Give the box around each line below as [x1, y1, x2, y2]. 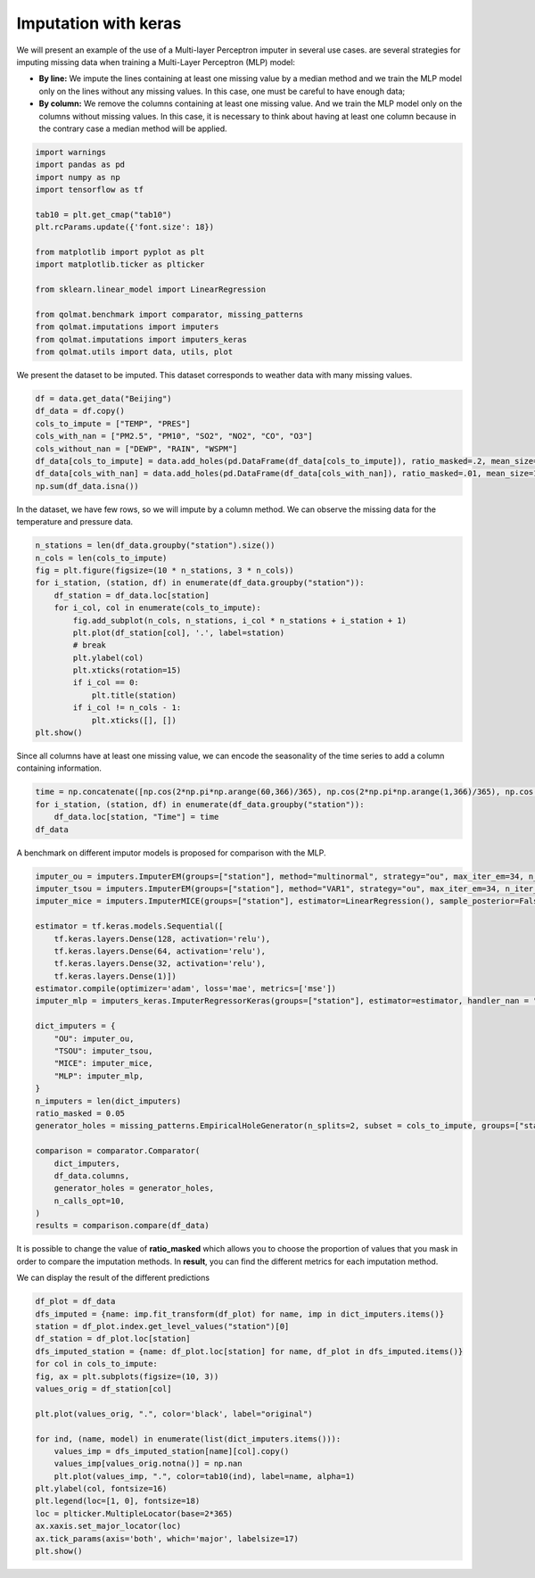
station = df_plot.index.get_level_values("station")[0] [35, 1321, 290, 1332]
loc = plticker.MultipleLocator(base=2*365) [35, 1508, 234, 1518]
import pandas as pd [35, 160, 125, 169]
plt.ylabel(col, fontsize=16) [35, 1483, 168, 1494]
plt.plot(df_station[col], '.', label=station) [72, 627, 285, 638]
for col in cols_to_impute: [35, 1359, 158, 1369]
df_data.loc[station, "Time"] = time [53, 812, 219, 822]
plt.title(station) [91, 690, 177, 700]
